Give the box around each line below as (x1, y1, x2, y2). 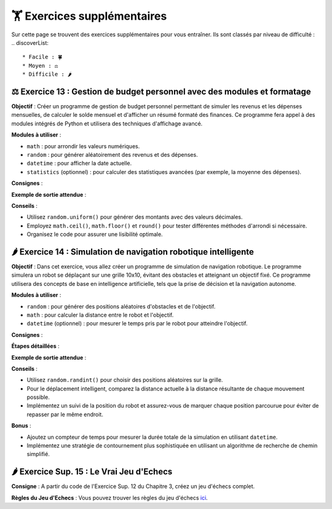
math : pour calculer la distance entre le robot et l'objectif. (26, 311, 174, 318)
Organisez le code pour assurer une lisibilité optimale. (26, 231, 163, 238)
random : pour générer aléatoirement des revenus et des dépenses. (26, 151, 198, 158)
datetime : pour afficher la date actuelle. (26, 160, 132, 167)
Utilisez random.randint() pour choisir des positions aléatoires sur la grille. (26, 376, 223, 384)
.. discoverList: (11, 39, 49, 46)
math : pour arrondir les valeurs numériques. (26, 142, 140, 150)
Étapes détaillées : (11, 342, 60, 350)
